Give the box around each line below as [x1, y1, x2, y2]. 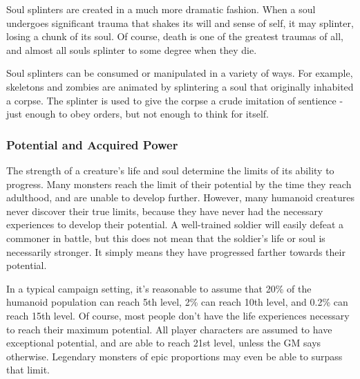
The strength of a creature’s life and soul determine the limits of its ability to [6, 163, 334, 177]
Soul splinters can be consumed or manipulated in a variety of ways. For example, [6, 66, 353, 80]
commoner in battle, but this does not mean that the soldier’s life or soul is [6, 230, 325, 245]
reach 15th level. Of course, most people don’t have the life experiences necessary [6, 308, 350, 322]
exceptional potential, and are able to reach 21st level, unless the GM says [6, 335, 321, 350]
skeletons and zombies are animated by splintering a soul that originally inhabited [6, 79, 354, 93]
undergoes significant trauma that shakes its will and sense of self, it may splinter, [6, 15, 354, 30]
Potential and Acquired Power [6, 136, 178, 153]
